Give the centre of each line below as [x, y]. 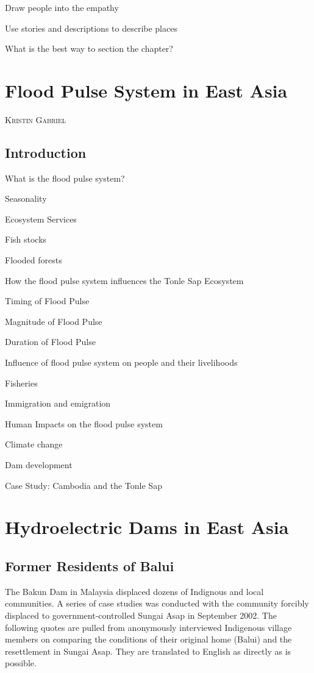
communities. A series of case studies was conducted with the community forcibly [157, 603]
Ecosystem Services [41, 219]
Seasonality [26, 198]
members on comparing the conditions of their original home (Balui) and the [148, 639]
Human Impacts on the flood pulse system [84, 423]
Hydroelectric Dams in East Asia [147, 527]
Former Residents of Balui [90, 565]
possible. [21, 663]
